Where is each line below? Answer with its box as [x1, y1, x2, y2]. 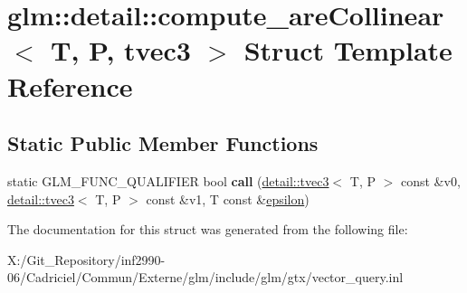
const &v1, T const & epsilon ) [146, 189, 310, 208]
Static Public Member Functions [7, 129, 319, 157]
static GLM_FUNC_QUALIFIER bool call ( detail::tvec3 [7, 171, 329, 190]
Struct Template [243, 32, 453, 69]
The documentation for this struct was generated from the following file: [7, 220, 408, 239]
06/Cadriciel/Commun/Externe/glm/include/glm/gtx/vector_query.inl [7, 268, 404, 287]
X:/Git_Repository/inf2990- [7, 250, 166, 269]
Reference [7, 67, 133, 104]
